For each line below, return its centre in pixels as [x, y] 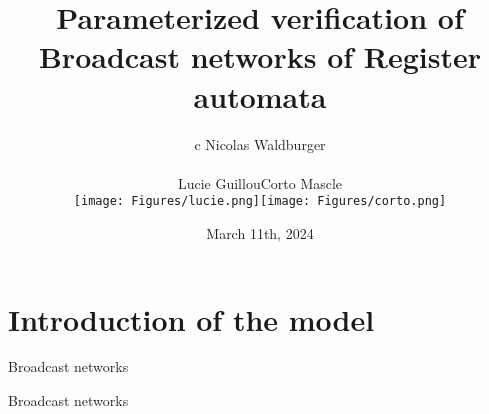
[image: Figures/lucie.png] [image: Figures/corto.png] [260, 201]
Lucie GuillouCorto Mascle [260, 182]
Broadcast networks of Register [260, 56]
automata [260, 95]
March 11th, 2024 [260, 232]
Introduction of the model [191, 318]
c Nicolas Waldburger [260, 143]
